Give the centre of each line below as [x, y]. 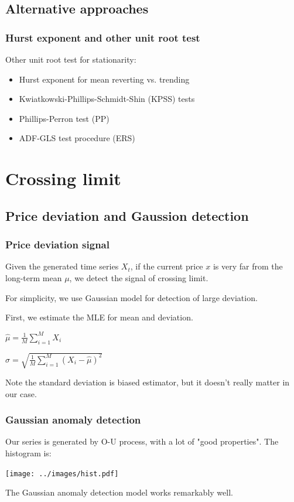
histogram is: [28, 453]
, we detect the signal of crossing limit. [139, 277]
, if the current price [167, 266]
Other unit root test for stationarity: [71, 59]
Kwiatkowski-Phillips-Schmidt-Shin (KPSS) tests [107, 99]
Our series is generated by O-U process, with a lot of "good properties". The [142, 441]
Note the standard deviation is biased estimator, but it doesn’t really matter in [148, 382]
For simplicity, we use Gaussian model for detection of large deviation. [131, 297]
